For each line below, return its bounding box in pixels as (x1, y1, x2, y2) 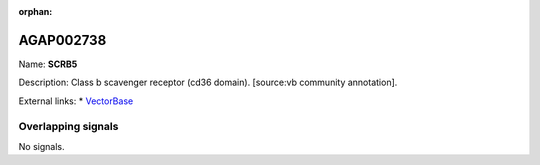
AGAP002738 (18, 31, 107, 49)
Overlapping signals (18, 120, 119, 134)
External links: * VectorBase (18, 95, 134, 107)
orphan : (18, 6, 53, 17)
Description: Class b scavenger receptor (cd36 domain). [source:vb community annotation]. (18, 76, 398, 89)
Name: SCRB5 (18, 58, 78, 70)
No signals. (18, 140, 65, 152)
